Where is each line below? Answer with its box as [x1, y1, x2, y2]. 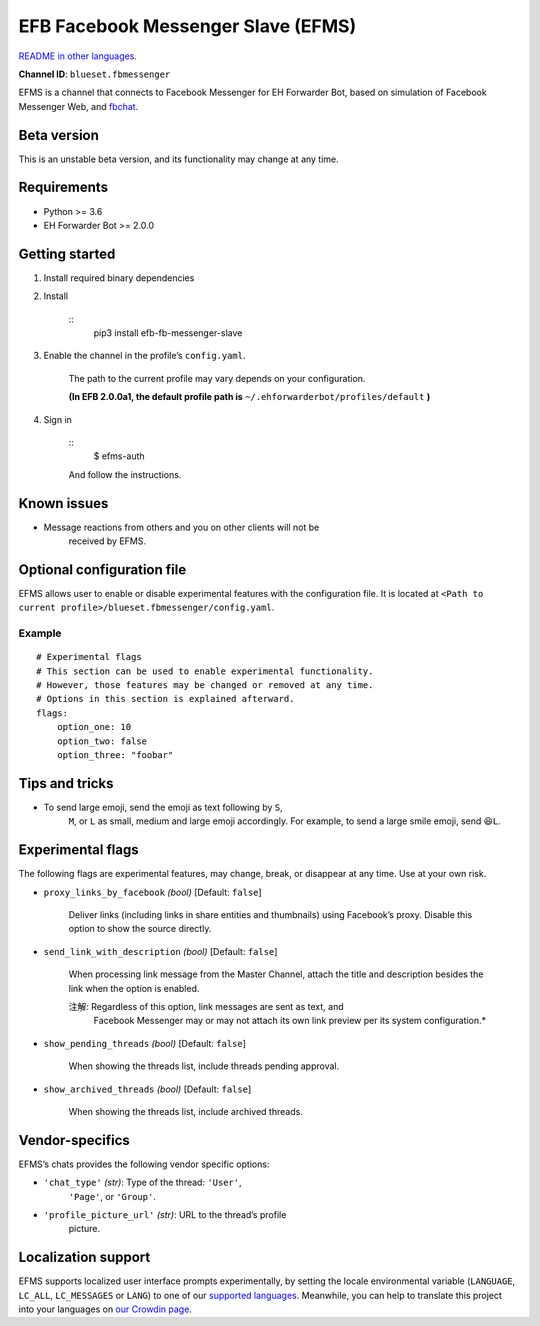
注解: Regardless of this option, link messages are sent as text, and [68, 1000, 344, 1012]
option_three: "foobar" [56, 750, 174, 761]
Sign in [43, 413, 72, 425]
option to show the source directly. [68, 923, 212, 935]
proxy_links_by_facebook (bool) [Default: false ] [43, 886, 262, 898]
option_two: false [56, 735, 148, 747]
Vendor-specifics [18, 1131, 130, 1149]
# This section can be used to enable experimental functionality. [36, 665, 374, 677]
